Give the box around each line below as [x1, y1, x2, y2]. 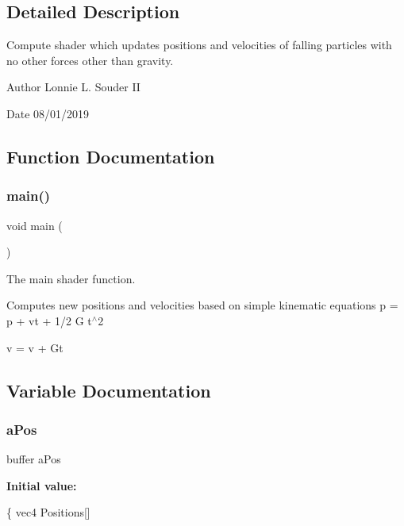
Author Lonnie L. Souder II [6, 79, 140, 95]
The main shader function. [6, 270, 136, 286]
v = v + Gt [6, 339, 63, 355]
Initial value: [6, 477, 77, 493]
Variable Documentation [6, 378, 211, 402]
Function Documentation [6, 144, 215, 168]
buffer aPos [6, 451, 61, 467]
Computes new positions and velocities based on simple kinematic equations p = [6, 297, 398, 313]
